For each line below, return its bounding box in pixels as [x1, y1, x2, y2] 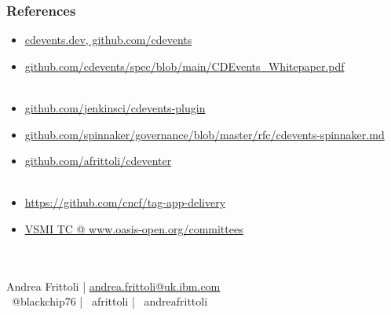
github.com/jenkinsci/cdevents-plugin [24, 100, 206, 115]
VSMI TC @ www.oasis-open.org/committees [24, 220, 243, 236]
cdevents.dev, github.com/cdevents [24, 31, 192, 48]
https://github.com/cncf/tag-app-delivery [24, 194, 226, 211]
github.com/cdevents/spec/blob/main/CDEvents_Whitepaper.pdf [24, 57, 345, 74]
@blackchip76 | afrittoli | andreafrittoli [11, 293, 208, 310]
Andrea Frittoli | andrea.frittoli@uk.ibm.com [6, 277, 221, 294]
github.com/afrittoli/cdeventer [24, 152, 172, 169]
